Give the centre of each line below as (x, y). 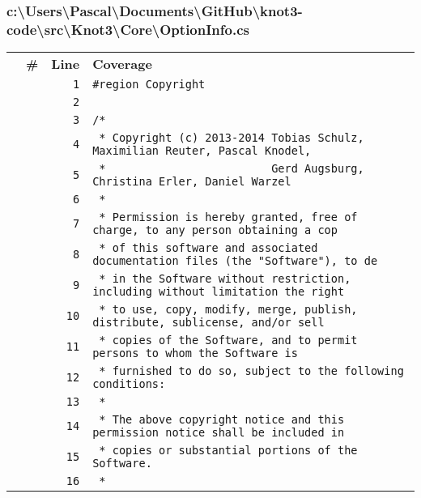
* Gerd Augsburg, (232, 169)
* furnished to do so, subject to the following (251, 371)
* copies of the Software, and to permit (228, 341)
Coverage (122, 64)
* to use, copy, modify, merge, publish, (228, 310)
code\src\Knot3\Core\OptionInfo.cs (128, 29)
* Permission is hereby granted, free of (228, 217)
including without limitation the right (219, 292)
